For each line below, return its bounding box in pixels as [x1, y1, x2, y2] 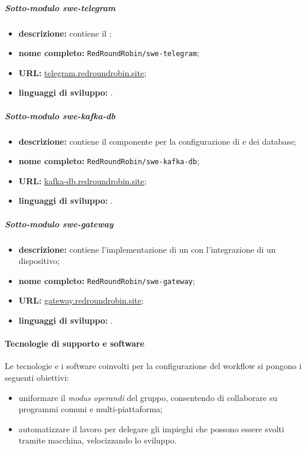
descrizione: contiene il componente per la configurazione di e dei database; [18, 135, 297, 147]
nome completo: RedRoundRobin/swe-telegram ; [18, 47, 199, 59]
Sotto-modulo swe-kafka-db [5, 109, 116, 122]
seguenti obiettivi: [5, 371, 69, 383]
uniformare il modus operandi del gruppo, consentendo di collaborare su [18, 391, 278, 403]
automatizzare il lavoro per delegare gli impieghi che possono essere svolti [18, 422, 284, 435]
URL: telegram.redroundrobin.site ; [18, 66, 147, 79]
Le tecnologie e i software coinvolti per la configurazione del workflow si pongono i [5, 360, 302, 372]
